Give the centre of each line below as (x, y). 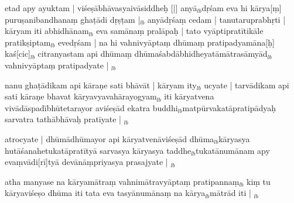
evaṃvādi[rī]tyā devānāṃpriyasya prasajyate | (86, 162)
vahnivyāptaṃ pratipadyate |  (58, 65)
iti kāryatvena (189, 96)
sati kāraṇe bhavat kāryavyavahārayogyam (81, 96)
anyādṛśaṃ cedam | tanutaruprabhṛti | (216, 19)
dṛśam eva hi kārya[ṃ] (242, 8)
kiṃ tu (259, 181)
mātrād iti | (230, 193)
